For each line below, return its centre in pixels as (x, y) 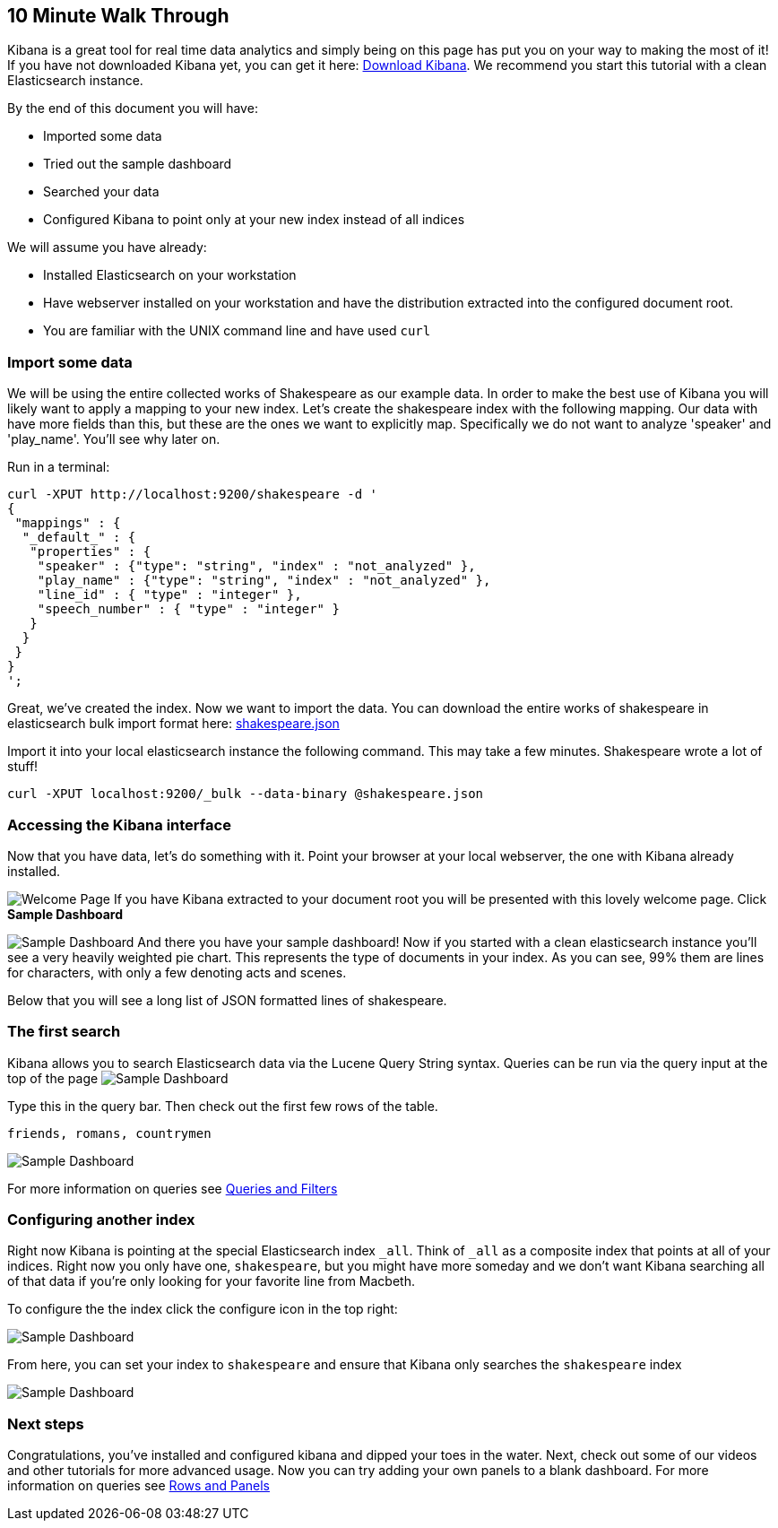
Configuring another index (101, 1220)
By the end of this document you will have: (133, 109)
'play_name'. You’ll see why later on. (114, 439)
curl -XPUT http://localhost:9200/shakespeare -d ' (193, 495)
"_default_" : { (79, 538)
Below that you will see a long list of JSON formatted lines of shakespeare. (227, 1000)
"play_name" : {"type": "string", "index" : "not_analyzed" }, (264, 581)
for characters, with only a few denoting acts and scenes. (177, 972)
